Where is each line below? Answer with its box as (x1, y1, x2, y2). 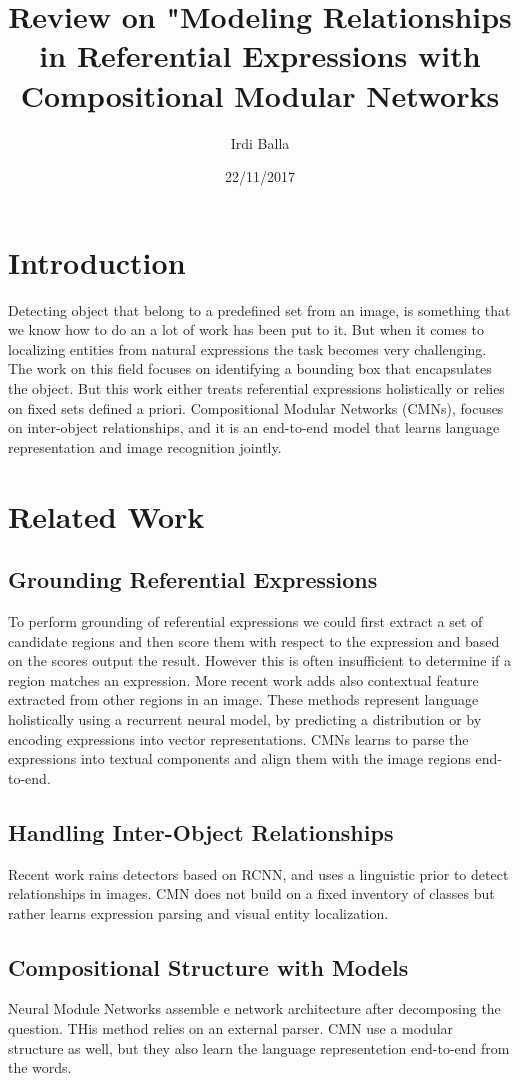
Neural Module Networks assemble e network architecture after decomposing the (8, 998, 501, 1019)
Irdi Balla (230, 132, 290, 153)
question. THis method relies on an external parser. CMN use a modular (8, 1018, 454, 1039)
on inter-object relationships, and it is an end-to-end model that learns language (8, 417, 500, 438)
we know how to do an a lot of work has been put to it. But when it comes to (8, 319, 484, 340)
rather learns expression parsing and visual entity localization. (8, 902, 389, 923)
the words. (8, 1057, 72, 1078)
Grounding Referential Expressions (8, 564, 378, 595)
